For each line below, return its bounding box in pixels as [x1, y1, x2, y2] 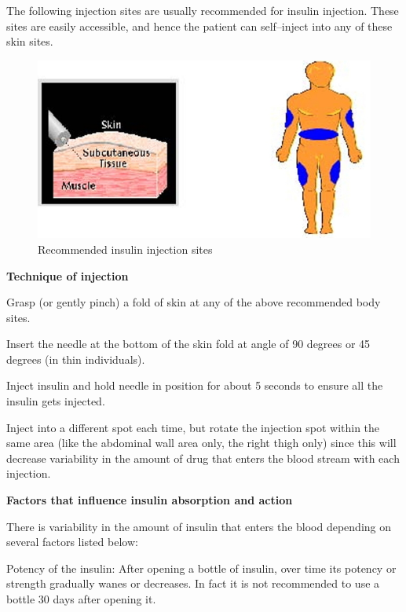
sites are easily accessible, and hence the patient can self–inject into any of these [6, 17, 393, 34]
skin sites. [6, 33, 53, 49]
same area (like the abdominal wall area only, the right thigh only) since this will [6, 434, 397, 451]
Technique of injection [6, 267, 129, 284]
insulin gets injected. [6, 393, 105, 409]
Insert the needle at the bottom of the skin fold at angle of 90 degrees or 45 [6, 335, 371, 352]
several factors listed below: [6, 533, 138, 550]
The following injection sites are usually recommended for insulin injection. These [6, 2, 399, 18]
